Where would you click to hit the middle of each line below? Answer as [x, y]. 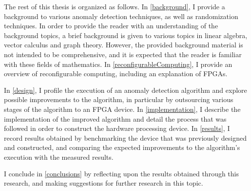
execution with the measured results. [59, 157]
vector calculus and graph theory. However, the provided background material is [124, 45]
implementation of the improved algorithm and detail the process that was [115, 118]
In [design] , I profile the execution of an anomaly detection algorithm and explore [125, 90]
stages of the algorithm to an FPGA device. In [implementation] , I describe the [122, 109]
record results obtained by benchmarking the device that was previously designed [125, 138]
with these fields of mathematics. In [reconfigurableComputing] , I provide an [118, 64]
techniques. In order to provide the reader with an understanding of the [111, 26]
